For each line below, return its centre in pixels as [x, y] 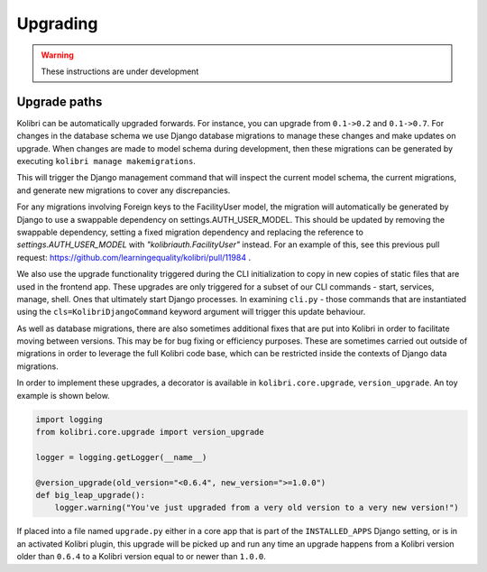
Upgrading [57, 23]
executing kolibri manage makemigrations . [106, 161]
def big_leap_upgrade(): [91, 495]
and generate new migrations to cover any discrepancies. [124, 190]
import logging [69, 419]
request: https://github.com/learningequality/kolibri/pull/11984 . [134, 257]
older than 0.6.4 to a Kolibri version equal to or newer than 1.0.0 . [141, 557]
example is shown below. [63, 395]
